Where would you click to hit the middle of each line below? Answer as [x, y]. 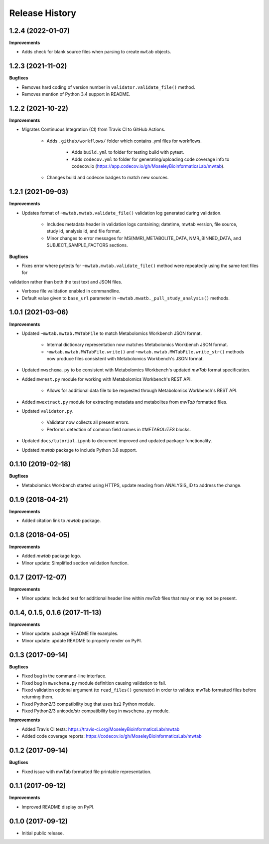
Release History [43, 13]
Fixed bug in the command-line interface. [64, 676]
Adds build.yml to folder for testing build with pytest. [128, 152]
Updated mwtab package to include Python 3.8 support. [79, 450]
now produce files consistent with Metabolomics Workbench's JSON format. [125, 359]
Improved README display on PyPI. [58, 807]
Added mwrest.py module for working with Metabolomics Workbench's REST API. [107, 379]
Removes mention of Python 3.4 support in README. [76, 94]
